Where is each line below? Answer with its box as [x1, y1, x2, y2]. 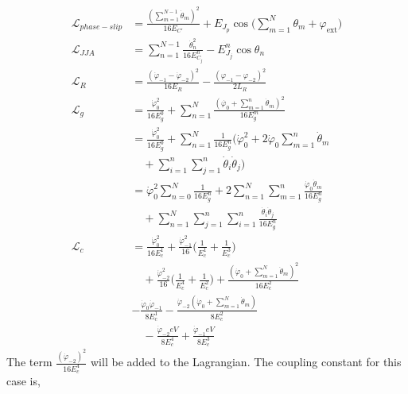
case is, [6, 373, 41, 389]
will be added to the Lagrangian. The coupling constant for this [91, 353, 402, 370]
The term [6, 353, 52, 370]
